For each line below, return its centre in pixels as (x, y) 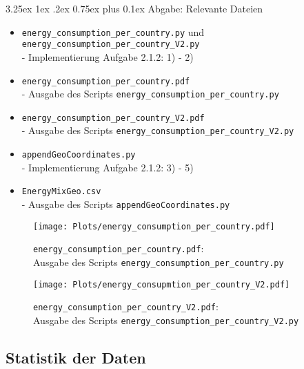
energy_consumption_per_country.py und (113, 31)
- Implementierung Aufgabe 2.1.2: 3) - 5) (108, 167)
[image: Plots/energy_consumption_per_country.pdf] (154, 226)
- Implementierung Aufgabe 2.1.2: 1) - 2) (108, 56)
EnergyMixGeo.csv (61, 192)
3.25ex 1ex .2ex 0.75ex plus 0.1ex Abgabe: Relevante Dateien (134, 8)
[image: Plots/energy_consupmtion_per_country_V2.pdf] (162, 284)
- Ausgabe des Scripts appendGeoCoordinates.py (126, 204)
